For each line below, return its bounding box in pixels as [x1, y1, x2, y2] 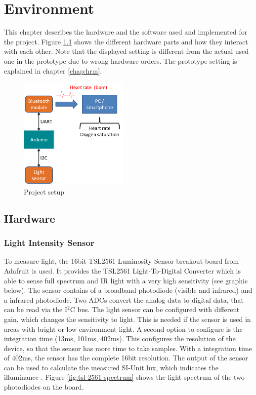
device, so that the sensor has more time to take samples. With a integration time [4, 343, 252, 353]
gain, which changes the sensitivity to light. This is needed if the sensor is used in [4, 314, 251, 324]
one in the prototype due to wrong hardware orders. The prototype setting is [4, 55, 237, 66]
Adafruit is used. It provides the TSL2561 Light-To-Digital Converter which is [4, 265, 241, 276]
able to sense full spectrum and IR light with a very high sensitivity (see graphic [4, 275, 248, 285]
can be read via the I [4, 304, 67, 315]
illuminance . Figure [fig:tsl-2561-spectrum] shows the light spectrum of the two [4, 372, 245, 382]
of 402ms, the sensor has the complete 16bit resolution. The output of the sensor [4, 353, 248, 363]
